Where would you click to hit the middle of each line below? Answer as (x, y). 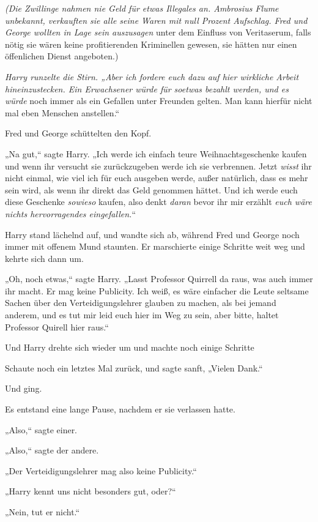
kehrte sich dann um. (44, 258)
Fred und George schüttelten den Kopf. (78, 133)
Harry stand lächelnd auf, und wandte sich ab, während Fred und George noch (152, 234)
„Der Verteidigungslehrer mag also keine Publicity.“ (101, 470)
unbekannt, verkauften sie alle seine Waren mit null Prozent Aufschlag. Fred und (156, 20)
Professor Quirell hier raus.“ (57, 326)
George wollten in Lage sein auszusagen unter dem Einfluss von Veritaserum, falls (158, 32)
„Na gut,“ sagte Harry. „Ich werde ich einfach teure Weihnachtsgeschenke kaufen (156, 153)
